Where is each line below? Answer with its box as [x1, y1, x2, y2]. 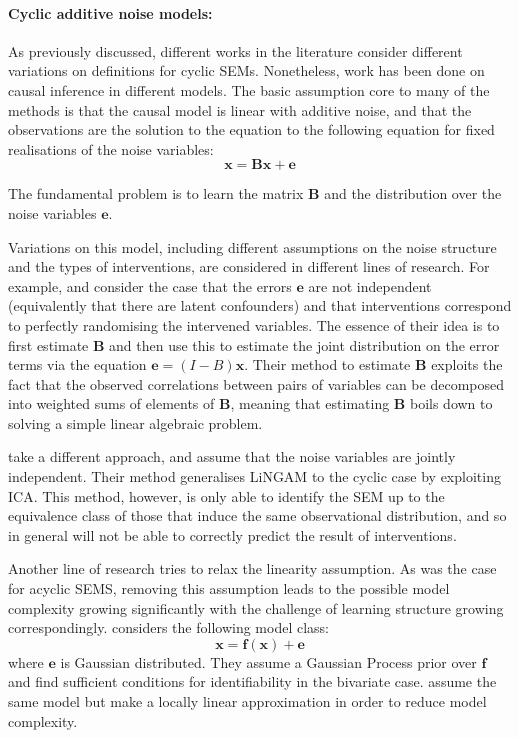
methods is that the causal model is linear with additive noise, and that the [8, 99, 472, 120]
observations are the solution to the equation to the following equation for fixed [8, 119, 495, 140]
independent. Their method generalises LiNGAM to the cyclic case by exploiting [8, 466, 501, 487]
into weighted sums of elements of [8, 393, 215, 414]
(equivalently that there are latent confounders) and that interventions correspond [8, 295, 512, 316]
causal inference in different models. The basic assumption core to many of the [8, 79, 490, 100]
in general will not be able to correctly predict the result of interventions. [8, 524, 457, 545]
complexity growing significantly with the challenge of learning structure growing [8, 597, 504, 618]
